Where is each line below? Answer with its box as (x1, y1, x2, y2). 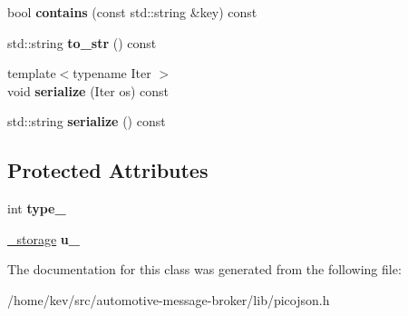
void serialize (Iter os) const (7, 81, 170, 100)
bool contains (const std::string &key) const (7, 3, 257, 21)
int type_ (7, 199, 66, 218)
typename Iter (73, 64, 151, 83)
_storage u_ (7, 229, 80, 248)
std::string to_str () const (7, 33, 157, 52)
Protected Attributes (7, 156, 209, 184)
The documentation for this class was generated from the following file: (7, 260, 402, 279)
